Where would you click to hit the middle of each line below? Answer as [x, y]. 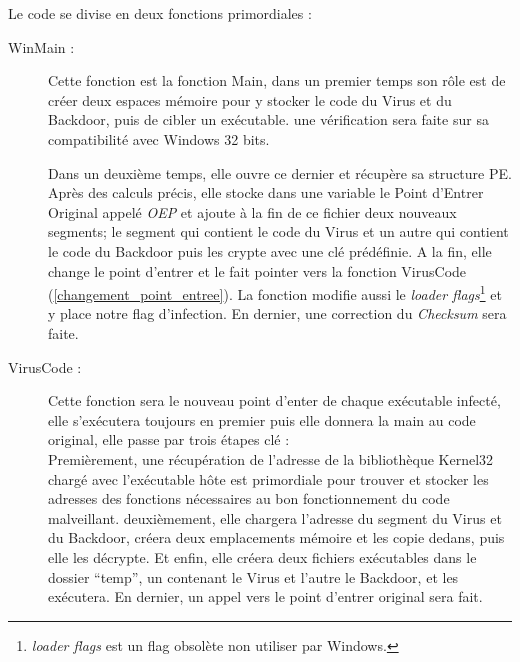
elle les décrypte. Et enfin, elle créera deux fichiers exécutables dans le [262, 556]
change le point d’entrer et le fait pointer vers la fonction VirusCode [257, 270]
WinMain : [41, 46]
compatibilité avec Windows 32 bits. [159, 138]
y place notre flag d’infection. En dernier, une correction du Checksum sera [277, 313]
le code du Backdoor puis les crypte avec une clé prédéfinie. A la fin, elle [270, 250]
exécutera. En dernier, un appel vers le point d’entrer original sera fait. [265, 596]
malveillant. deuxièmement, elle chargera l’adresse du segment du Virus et [275, 517]
